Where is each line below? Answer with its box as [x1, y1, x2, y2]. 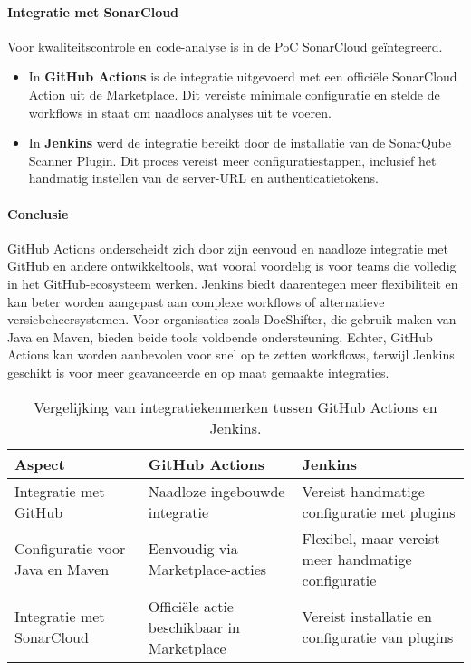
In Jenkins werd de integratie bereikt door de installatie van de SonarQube [28, 133, 451, 152]
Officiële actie [148, 595, 234, 617]
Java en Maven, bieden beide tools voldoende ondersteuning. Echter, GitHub [7, 327, 433, 346]
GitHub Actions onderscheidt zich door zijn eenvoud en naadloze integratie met [7, 238, 448, 257]
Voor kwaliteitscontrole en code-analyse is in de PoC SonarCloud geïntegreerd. [7, 36, 443, 55]
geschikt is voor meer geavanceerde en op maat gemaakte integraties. [7, 362, 389, 381]
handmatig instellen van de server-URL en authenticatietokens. [28, 168, 379, 187]
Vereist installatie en [302, 606, 432, 627]
